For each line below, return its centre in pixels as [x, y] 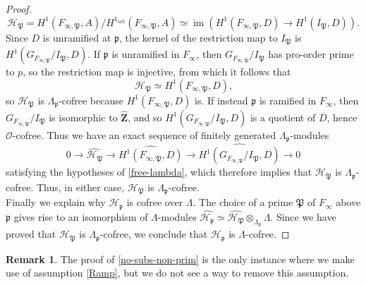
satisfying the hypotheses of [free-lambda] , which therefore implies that [159, 172]
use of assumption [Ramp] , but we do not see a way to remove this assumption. [177, 273]
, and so [145, 117]
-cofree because [91, 100]
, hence [342, 117]
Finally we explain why [56, 202]
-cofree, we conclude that [154, 234]
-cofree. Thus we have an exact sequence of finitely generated [144, 134]
